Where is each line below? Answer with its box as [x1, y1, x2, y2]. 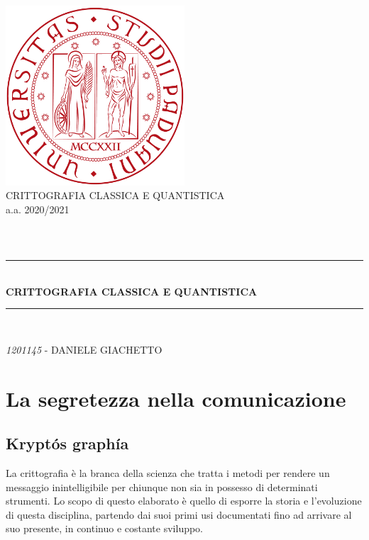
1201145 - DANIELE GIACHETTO [6, 342, 163, 356]
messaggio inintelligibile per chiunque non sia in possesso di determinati [6, 479, 318, 494]
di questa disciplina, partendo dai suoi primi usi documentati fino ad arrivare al [6, 507, 352, 522]
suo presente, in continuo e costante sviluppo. [6, 521, 204, 536]
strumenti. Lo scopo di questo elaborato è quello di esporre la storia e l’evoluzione [6, 493, 362, 508]
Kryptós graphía [6, 432, 129, 454]
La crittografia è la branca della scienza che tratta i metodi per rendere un [6, 465, 330, 480]
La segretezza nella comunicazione [6, 383, 346, 412]
